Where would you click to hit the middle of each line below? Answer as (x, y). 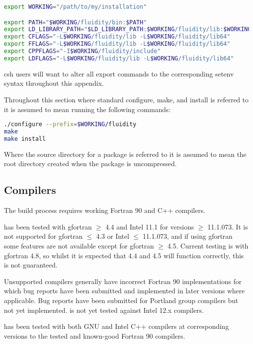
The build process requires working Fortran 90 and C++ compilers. (105, 210)
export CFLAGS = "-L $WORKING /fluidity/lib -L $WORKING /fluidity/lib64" (117, 37)
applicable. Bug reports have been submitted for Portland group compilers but (121, 300)
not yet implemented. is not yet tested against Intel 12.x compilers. (104, 310)
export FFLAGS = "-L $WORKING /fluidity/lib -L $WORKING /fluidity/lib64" (117, 44)
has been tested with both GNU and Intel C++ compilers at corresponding (117, 326)
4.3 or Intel (113, 236)
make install (25, 139)
